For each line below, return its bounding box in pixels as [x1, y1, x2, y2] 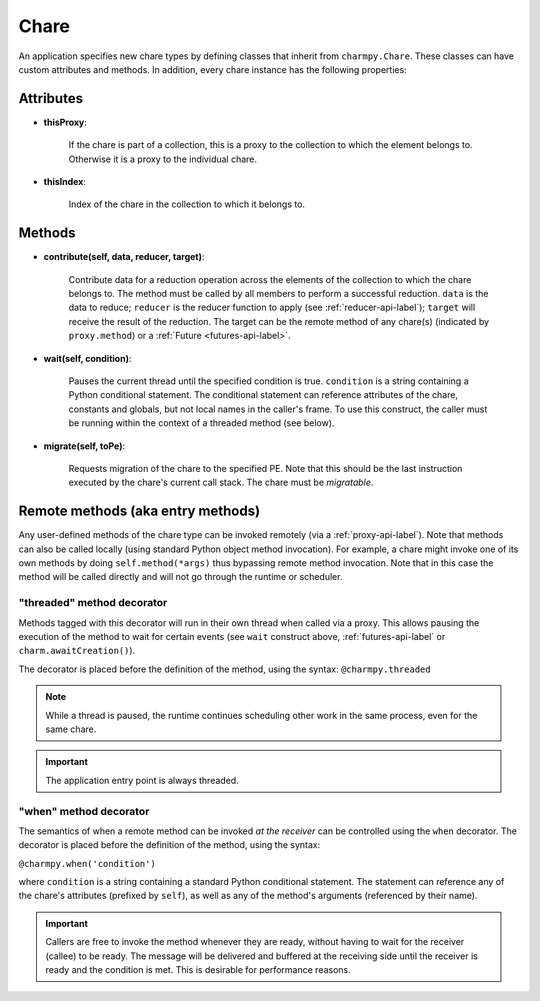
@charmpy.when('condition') [18, 858, 157, 869]
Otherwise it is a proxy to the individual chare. [68, 153, 258, 165]
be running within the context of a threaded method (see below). [68, 417, 335, 429]
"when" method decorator [18, 804, 150, 818]
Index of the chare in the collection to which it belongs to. [68, 198, 305, 210]
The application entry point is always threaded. [45, 774, 239, 786]
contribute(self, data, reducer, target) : [43, 251, 205, 263]
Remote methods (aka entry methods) [18, 503, 260, 520]
